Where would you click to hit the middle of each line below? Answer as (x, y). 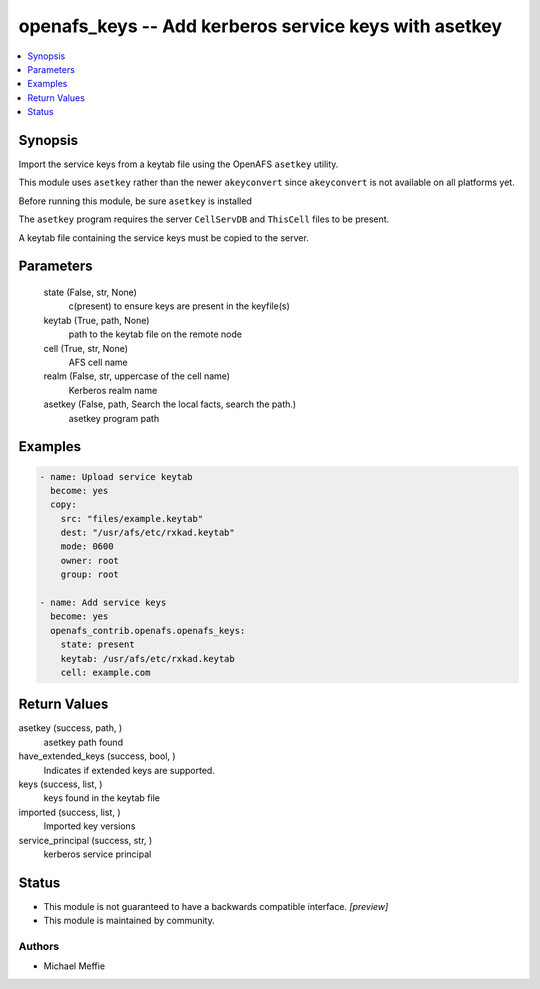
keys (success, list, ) (60, 784)
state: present (97, 644)
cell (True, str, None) (86, 348)
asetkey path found (83, 742)
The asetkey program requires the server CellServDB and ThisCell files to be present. (204, 219)
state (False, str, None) (90, 292)
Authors (39, 947)
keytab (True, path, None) (96, 320)
